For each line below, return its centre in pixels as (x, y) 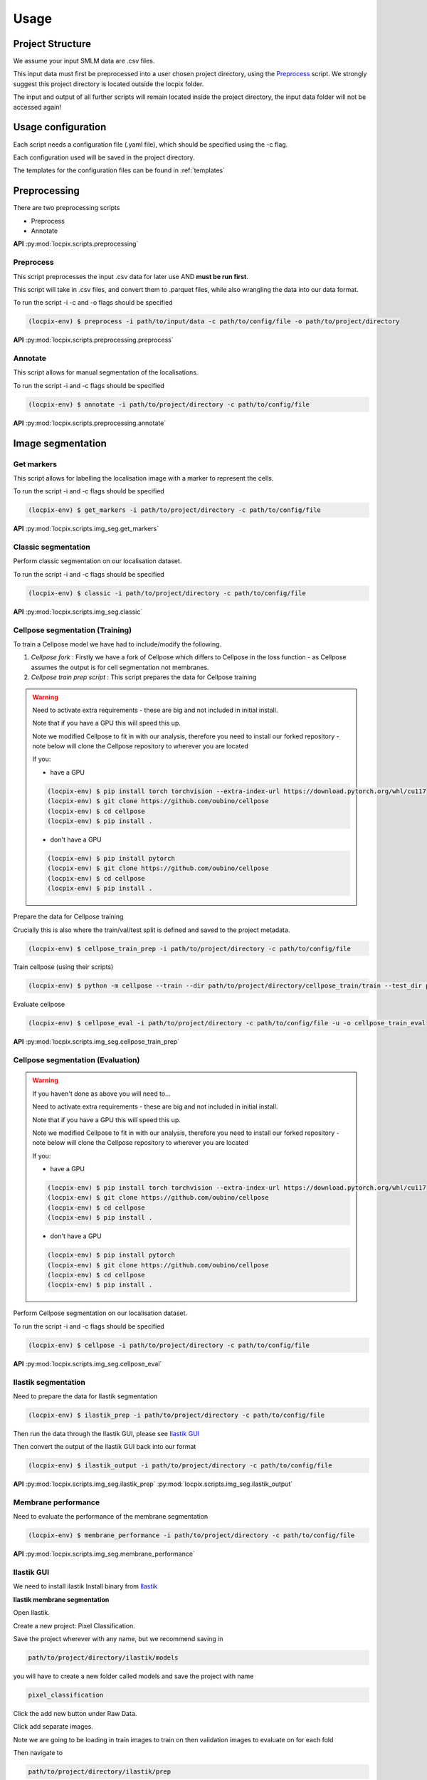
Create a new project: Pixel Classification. (74, 1625)
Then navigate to (38, 1753)
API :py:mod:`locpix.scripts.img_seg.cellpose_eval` (88, 1363)
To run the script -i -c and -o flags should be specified (93, 303)
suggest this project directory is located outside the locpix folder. (109, 84)
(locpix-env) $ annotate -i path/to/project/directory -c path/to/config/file (169, 404)
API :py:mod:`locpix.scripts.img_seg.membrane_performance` (104, 1554)
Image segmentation (60, 443)
